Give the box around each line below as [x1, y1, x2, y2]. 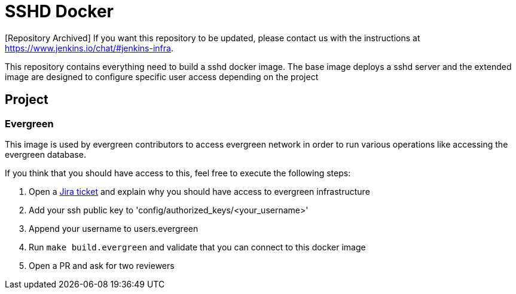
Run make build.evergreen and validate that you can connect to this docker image [29, 241, 366, 252]
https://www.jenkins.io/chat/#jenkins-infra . [5, 42, 173, 53]
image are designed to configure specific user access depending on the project [5, 71, 319, 82]
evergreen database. [5, 149, 86, 160]
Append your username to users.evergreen [29, 223, 199, 234]
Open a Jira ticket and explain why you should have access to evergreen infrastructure [29, 186, 370, 197]
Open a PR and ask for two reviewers [29, 260, 175, 271]
